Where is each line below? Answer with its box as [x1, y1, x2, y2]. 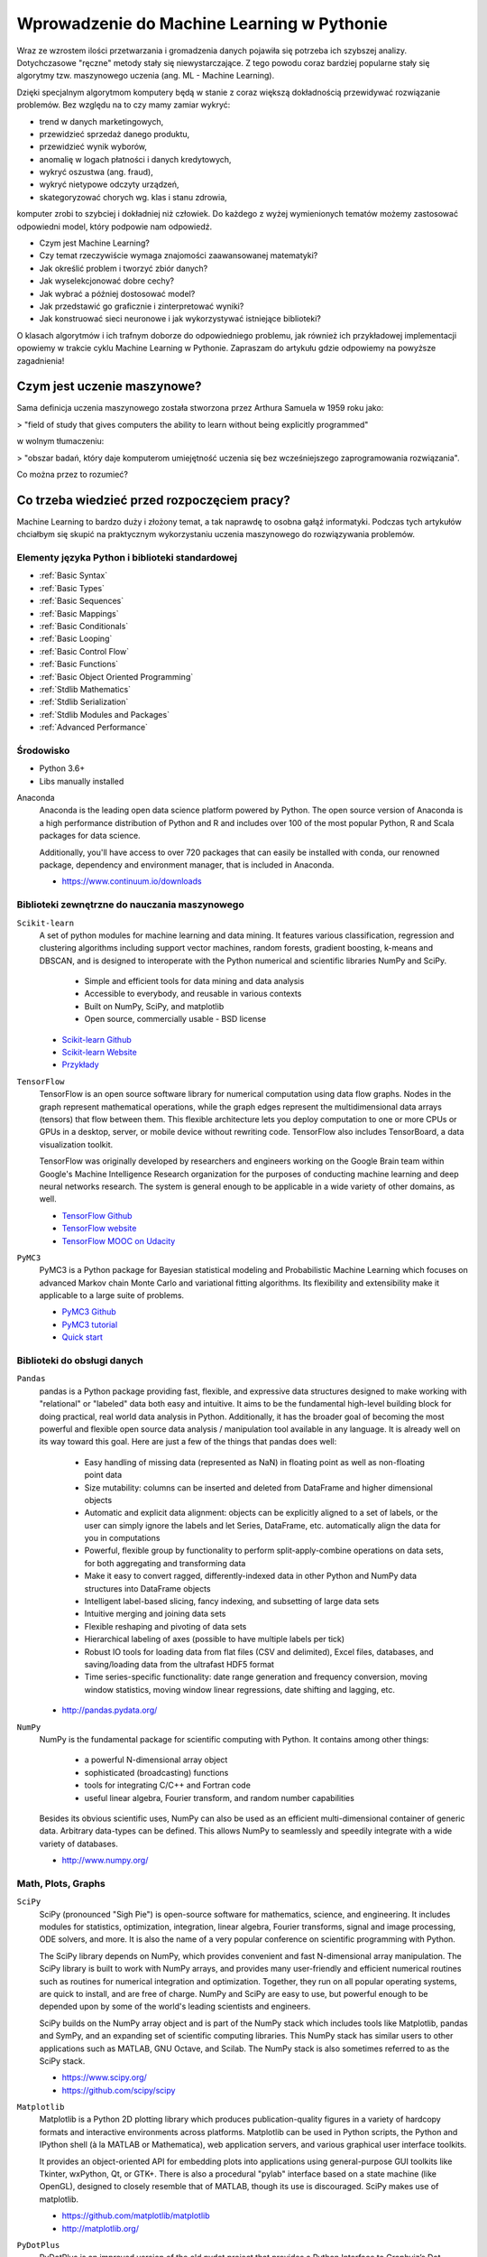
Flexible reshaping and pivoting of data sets [84, 1621, 247, 1631]
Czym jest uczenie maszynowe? [16, 379, 202, 395]
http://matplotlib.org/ [61, 2223, 140, 2234]
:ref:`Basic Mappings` [39, 608, 119, 618]
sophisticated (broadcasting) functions [84, 1767, 229, 1778]
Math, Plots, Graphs [16, 1877, 106, 1890]
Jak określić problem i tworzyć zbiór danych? [39, 263, 208, 274]
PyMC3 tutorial [61, 1319, 118, 1330]
